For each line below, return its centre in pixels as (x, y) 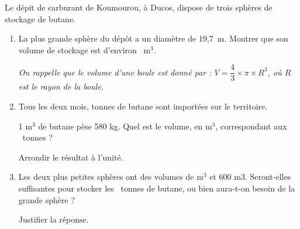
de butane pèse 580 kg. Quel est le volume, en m (125, 126)
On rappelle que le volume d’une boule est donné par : (115, 72)
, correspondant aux (251, 126)
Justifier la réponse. (54, 219)
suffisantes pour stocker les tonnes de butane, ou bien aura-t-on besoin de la (157, 188)
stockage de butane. (40, 18)
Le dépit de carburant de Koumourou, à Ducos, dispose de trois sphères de (139, 7)
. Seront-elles (268, 177)
